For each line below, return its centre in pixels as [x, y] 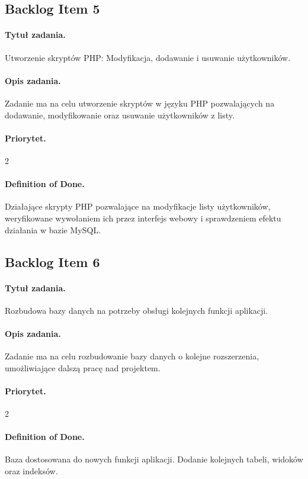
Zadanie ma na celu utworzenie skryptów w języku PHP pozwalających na [140, 103]
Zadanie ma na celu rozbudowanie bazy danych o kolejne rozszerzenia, [132, 356]
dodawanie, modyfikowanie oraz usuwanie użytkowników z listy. [120, 115]
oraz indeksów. [31, 471]
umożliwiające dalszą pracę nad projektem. [83, 367]
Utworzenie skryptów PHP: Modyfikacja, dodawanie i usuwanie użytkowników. [148, 57]
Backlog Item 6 [52, 261]
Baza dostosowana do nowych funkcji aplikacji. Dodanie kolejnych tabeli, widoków [154, 459]
